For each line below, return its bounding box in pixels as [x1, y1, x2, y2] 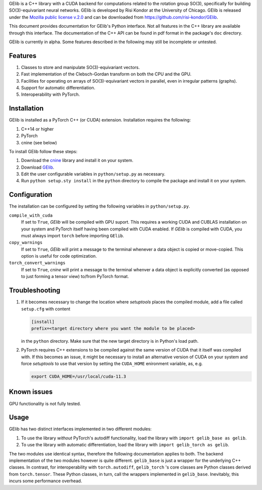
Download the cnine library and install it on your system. [21, 157, 133, 163]
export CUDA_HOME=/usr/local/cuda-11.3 [31, 374, 126, 379]
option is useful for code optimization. [21, 253, 97, 259]
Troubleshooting [9, 286, 61, 295]
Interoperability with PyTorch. [21, 91, 80, 97]
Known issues [9, 388, 53, 396]
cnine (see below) [21, 140, 57, 145]
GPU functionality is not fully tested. [9, 401, 81, 406]
